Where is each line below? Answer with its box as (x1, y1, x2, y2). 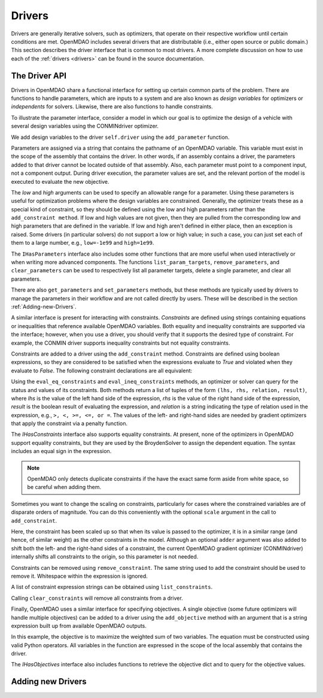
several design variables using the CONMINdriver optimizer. (11, 123, 159, 130)
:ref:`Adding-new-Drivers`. (11, 303, 77, 310)
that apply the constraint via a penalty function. (11, 420, 128, 427)
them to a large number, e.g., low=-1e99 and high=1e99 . (11, 239, 154, 247)
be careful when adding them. (27, 484, 102, 491)
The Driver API (11, 71, 67, 81)
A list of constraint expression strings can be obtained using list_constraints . (11, 584, 213, 591)
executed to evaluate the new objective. (11, 178, 109, 185)
